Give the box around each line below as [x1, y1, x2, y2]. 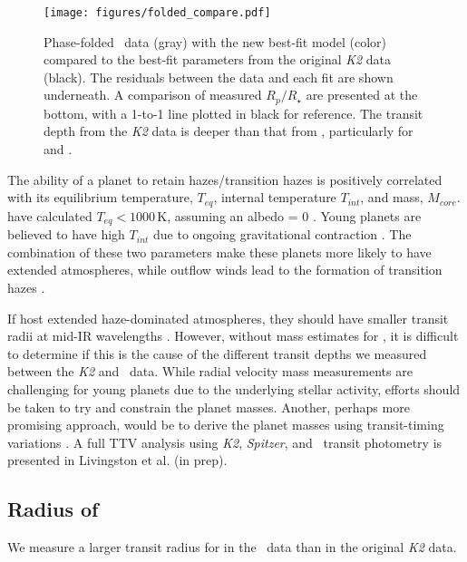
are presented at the [306, 85, 418, 104]
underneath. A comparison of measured [44, 85, 262, 104]
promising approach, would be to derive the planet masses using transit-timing [7, 415, 444, 434]
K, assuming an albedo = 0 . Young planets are [157, 206, 422, 225]
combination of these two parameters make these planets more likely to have [7, 242, 432, 261]
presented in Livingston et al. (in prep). [7, 451, 228, 470]
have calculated [7, 206, 92, 225]
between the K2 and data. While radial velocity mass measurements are [7, 362, 413, 381]
